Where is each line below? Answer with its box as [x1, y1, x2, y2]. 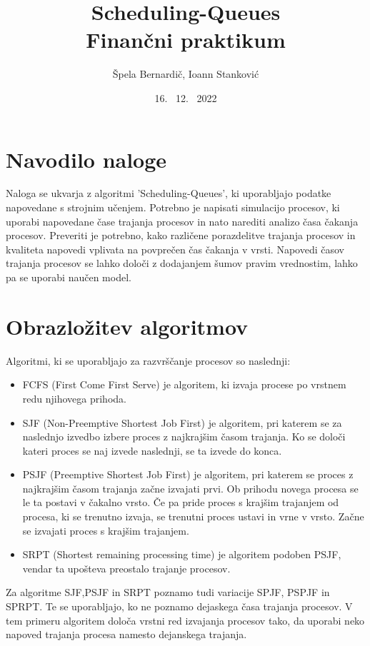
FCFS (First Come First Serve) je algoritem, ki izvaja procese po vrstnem [22, 377, 346, 392]
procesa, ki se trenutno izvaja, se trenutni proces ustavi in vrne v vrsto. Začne [22, 509, 364, 524]
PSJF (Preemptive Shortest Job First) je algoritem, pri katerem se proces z [22, 467, 354, 482]
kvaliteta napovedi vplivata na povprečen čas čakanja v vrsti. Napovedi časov [6, 241, 344, 256]
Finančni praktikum [86, 25, 286, 54]
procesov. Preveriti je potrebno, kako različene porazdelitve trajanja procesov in [6, 228, 356, 243]
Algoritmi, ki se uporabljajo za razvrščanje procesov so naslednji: [6, 353, 291, 368]
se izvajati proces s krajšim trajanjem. [22, 523, 189, 538]
